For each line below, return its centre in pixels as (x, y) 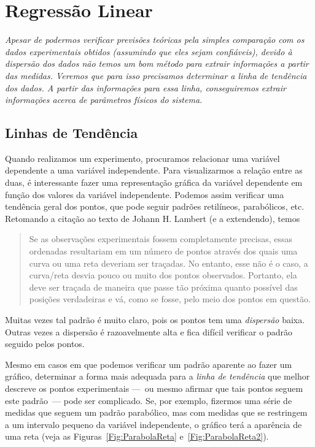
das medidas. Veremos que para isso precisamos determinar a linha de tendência (156, 75)
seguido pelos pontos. (45, 344)
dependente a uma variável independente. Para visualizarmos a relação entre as (154, 170)
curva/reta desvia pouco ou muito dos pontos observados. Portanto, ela (163, 275)
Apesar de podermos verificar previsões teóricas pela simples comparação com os (155, 40)
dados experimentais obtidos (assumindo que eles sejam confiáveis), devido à (149, 51)
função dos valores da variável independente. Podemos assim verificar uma (145, 194)
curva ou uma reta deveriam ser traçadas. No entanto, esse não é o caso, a (169, 263)
